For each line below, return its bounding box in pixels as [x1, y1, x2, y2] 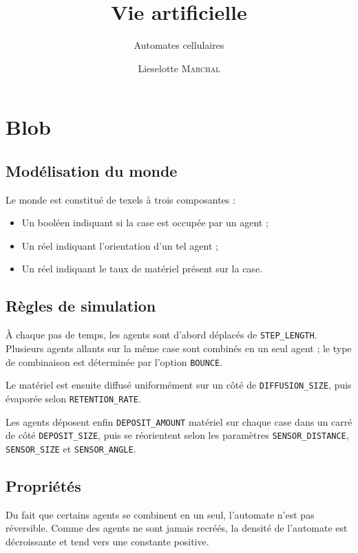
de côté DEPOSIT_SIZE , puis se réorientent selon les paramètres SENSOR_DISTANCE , [6, 428, 349, 442]
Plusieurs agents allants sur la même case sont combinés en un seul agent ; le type [6, 340, 352, 355]
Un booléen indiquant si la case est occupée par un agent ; [21, 215, 268, 230]
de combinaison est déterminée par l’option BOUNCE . [6, 354, 223, 369]
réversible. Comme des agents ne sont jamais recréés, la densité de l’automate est [6, 521, 348, 535]
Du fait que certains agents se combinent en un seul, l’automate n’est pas [6, 507, 315, 521]
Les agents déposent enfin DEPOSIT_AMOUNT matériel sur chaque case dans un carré [6, 414, 352, 429]
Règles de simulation [6, 295, 156, 316]
